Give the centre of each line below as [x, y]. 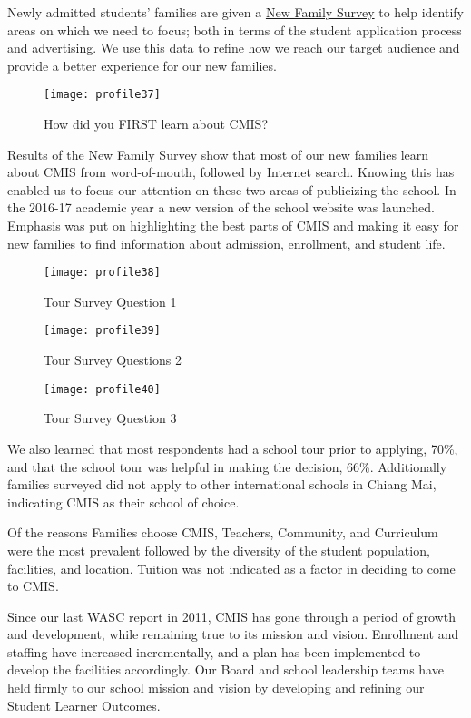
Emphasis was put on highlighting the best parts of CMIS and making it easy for [233, 225]
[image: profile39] [102, 331]
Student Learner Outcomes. [84, 705]
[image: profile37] [102, 95]
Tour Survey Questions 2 [113, 360]
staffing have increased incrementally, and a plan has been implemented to [214, 651]
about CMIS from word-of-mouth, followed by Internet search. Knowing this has [231, 172]
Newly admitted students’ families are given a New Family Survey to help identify [235, 12]
